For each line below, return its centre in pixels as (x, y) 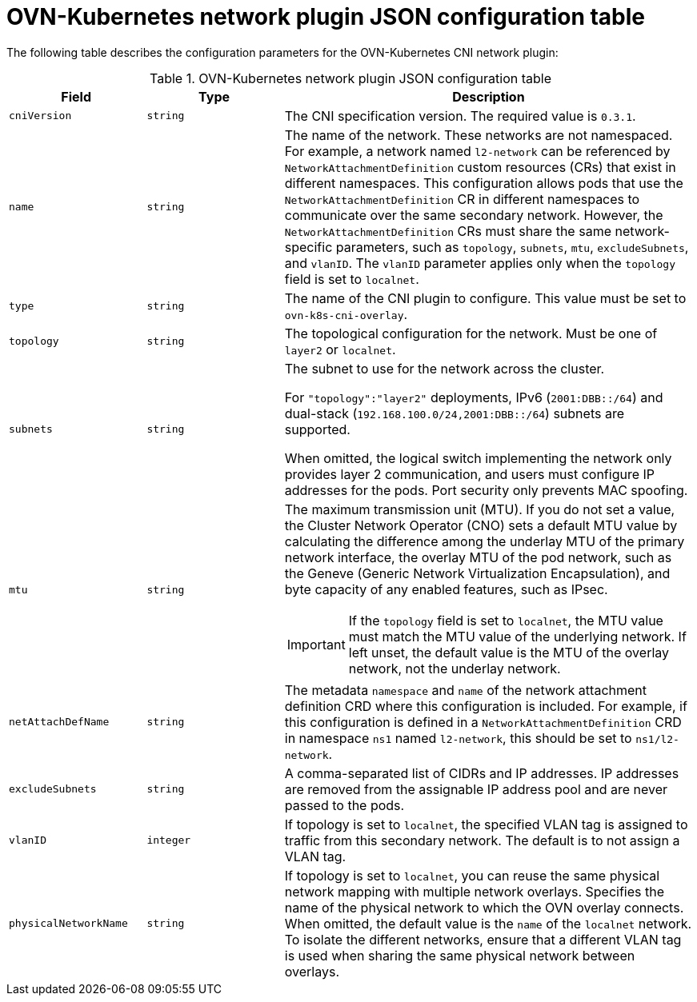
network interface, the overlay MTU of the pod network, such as (478, 557)
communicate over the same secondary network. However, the (474, 215)
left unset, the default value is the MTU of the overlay (509, 652)
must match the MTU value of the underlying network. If (517, 636)
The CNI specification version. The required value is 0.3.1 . (460, 116)
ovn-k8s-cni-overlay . (346, 314)
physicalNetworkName (68, 924)
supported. (317, 429)
